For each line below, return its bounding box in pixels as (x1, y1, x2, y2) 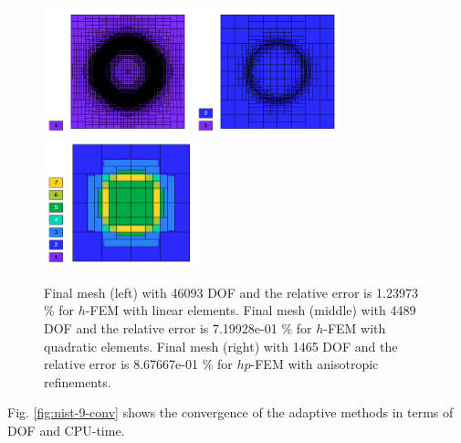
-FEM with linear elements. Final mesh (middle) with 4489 (85, 301, 416, 320)
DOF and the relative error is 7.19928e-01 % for (44, 319, 312, 338)
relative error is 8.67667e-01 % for (44, 354, 233, 374)
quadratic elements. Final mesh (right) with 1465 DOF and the (44, 336, 398, 355)
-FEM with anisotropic (250, 354, 379, 374)
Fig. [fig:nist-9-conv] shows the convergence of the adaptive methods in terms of (7, 403, 454, 422)
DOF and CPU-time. (7, 421, 125, 439)
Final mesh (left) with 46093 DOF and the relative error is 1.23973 (44, 282, 419, 301)
